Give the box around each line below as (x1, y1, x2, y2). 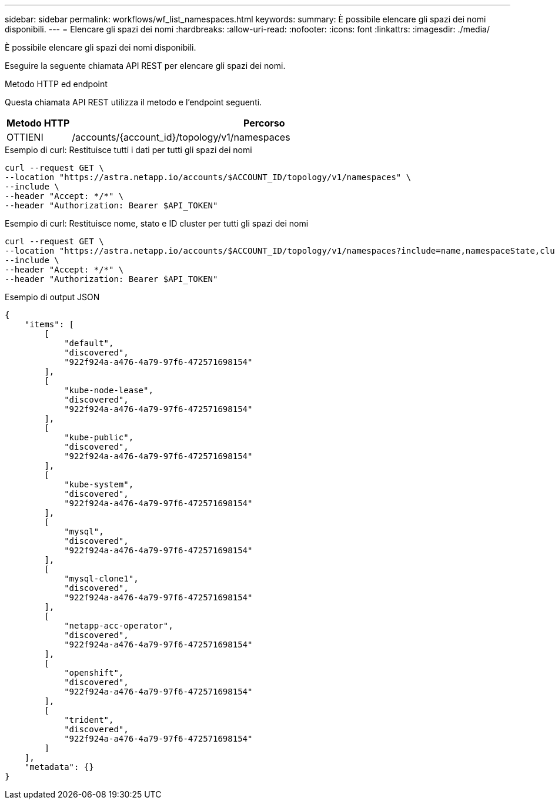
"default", (64, 338, 114, 348)
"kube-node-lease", (64, 386, 153, 395)
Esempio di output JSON (5, 292, 100, 302)
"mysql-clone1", (64, 574, 139, 583)
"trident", (64, 715, 114, 725)
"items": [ (24, 320, 75, 329)
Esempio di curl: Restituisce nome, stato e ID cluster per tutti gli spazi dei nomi (5, 218, 309, 228)
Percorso (243, 117, 285, 129)
